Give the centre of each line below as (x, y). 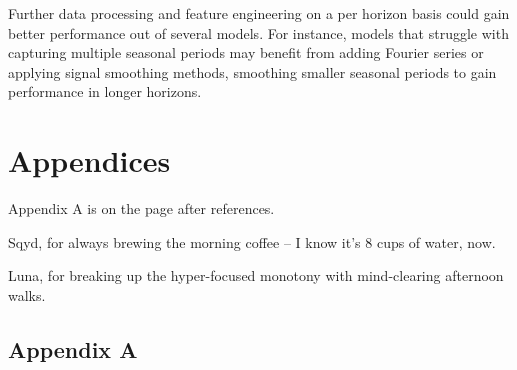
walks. (27, 294)
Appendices (89, 160)
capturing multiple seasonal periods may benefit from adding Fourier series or (246, 52)
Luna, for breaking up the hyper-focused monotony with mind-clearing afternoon (256, 275)
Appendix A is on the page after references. (141, 208)
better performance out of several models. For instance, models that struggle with (258, 32)
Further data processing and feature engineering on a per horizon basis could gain (259, 13)
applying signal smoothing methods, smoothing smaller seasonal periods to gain (252, 71)
